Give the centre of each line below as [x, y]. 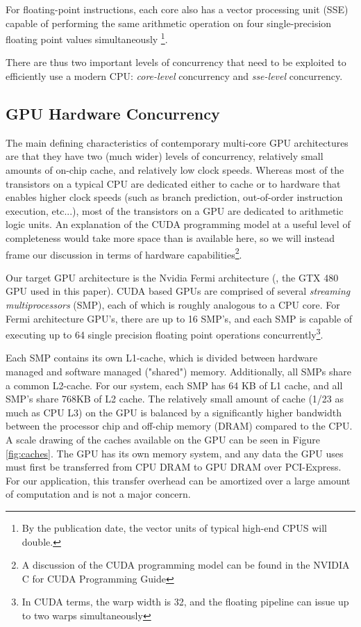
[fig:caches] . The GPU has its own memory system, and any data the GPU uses [175, 453]
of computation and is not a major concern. [98, 494]
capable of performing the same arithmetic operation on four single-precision [169, 23]
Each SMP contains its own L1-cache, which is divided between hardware [162, 358]
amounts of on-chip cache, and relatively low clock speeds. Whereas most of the [175, 170]
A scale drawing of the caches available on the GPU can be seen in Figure [163, 440]
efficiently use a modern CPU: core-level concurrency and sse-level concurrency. [174, 76]
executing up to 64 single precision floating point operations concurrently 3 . [165, 333]
